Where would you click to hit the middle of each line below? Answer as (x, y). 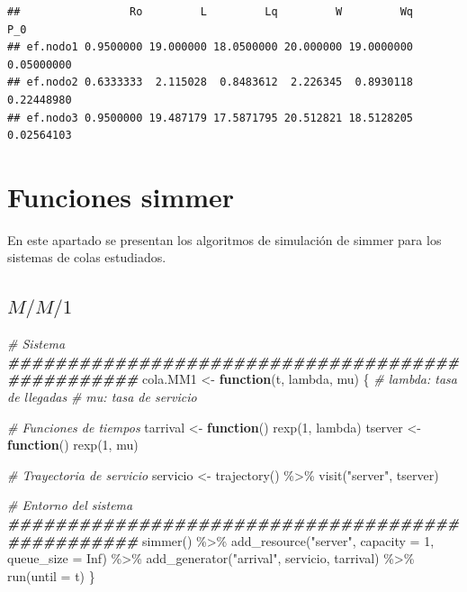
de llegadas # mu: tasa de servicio (102, 397)
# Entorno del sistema (70, 505)
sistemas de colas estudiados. (87, 257)
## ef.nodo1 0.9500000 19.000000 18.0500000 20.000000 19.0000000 (211, 47)
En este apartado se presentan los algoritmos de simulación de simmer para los (225, 239)
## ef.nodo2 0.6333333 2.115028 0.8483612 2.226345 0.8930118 (211, 82)
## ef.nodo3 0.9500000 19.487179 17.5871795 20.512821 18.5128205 (211, 118)
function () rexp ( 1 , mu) (73, 445)
